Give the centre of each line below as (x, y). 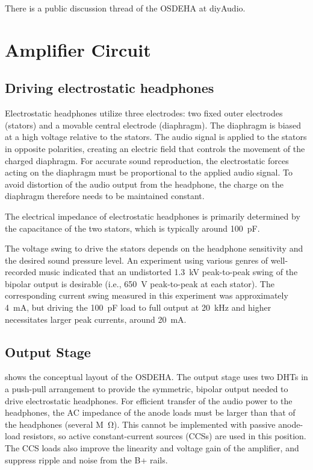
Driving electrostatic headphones (110, 88)
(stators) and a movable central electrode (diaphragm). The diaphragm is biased (153, 125)
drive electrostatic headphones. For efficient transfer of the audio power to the (149, 400)
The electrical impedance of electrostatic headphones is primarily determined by (153, 216)
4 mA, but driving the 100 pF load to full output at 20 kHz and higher (138, 307)
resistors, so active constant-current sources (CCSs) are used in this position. (165, 436)
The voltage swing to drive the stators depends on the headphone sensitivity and (154, 248)
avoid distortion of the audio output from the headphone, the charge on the (144, 184)
